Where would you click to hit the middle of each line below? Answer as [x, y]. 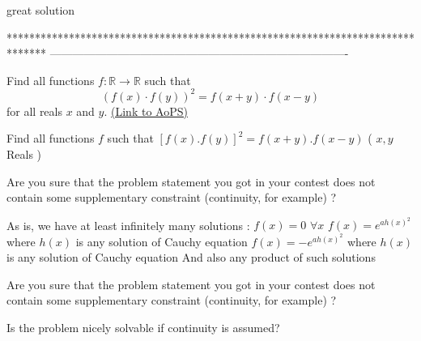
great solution [41, 10]
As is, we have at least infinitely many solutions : [128, 225]
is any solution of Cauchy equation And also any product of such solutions [191, 257]
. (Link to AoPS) [146, 111]
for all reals [34, 111]
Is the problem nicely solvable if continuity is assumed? [143, 327]
